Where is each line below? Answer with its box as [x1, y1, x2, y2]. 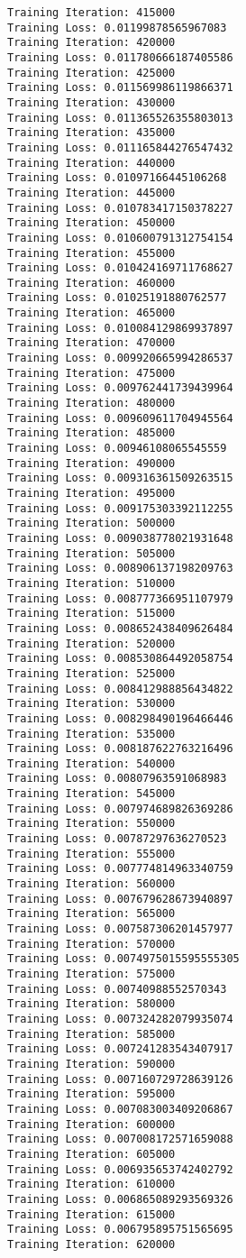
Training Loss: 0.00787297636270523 [7, 832, 227, 846]
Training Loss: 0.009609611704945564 [7, 411, 233, 425]
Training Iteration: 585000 [7, 1027, 176, 1041]
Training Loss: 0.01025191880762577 [7, 291, 227, 305]
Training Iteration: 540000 [7, 757, 176, 770]
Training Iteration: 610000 [7, 1178, 176, 1191]
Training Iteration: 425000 [7, 66, 176, 79]
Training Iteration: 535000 [7, 727, 176, 740]
